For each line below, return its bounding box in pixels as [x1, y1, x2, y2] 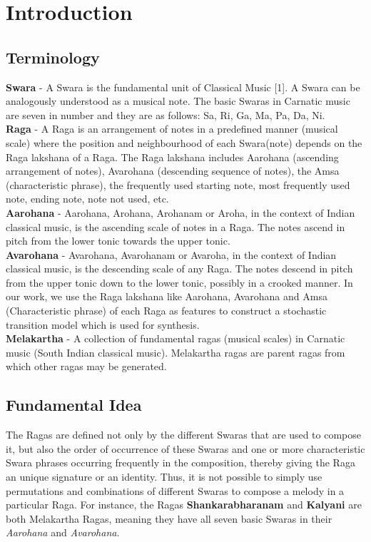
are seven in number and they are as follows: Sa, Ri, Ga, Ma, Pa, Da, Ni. [6, 107, 325, 122]
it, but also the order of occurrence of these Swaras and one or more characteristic [6, 441, 365, 456]
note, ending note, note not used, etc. [6, 191, 169, 206]
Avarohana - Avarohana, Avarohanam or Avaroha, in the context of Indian [6, 247, 337, 262]
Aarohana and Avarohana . [6, 525, 120, 540]
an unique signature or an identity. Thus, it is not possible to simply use [6, 469, 322, 484]
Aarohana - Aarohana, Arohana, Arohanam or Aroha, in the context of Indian [6, 205, 355, 220]
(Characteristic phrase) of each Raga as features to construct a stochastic [6, 303, 327, 318]
